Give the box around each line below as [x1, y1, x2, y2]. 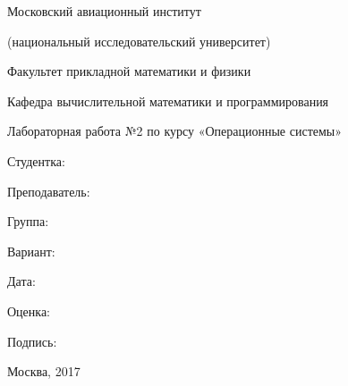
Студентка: [7, 151, 65, 170]
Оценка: [7, 301, 51, 320]
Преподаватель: [7, 181, 90, 200]
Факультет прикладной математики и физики [7, 62, 251, 80]
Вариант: [7, 241, 55, 260]
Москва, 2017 [7, 362, 81, 381]
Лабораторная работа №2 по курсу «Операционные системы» [7, 122, 343, 140]
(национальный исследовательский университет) [7, 31, 271, 50]
